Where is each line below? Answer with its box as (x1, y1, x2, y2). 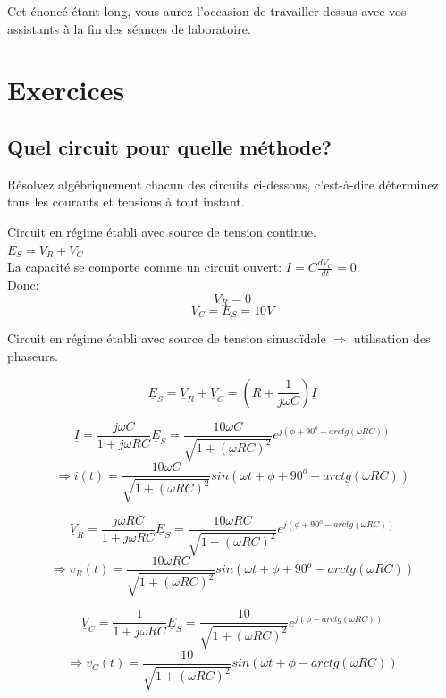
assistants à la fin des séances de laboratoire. (7, 19, 251, 38)
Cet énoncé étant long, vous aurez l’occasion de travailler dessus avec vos (7, 2, 407, 20)
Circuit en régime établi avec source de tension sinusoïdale (7, 329, 326, 348)
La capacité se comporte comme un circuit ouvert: (7, 257, 282, 276)
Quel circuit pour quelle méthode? (7, 132, 332, 160)
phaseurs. (7, 347, 58, 366)
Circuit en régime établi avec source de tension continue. (7, 222, 316, 240)
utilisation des (353, 329, 431, 348)
